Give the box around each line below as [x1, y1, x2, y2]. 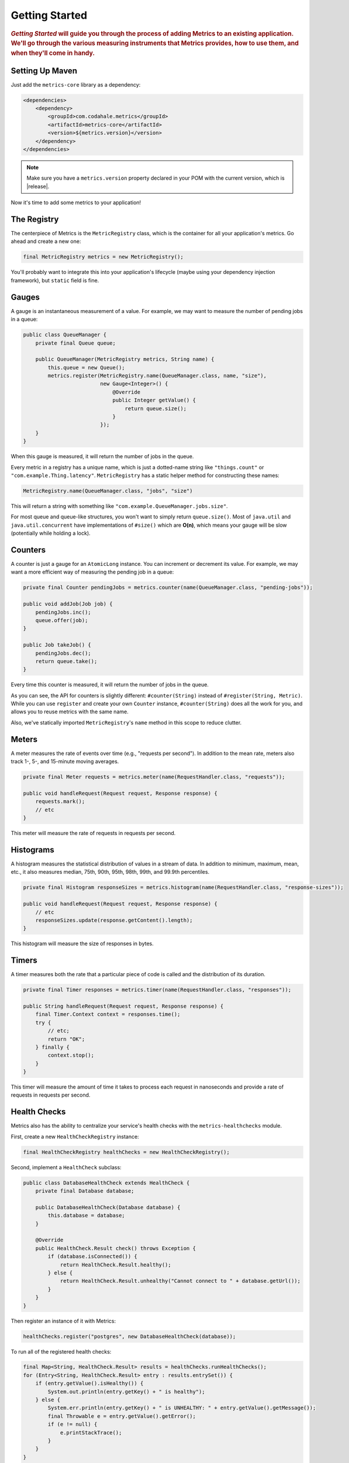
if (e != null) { [47, 1421, 98, 1428]
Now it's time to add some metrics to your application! [11, 199, 141, 206]
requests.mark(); [35, 798, 85, 805]
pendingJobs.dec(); [35, 650, 92, 657]
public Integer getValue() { [112, 397, 196, 404]
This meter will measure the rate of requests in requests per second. [11, 830, 176, 837]
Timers [11, 956, 37, 966]
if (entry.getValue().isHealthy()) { [35, 1380, 144, 1387]
